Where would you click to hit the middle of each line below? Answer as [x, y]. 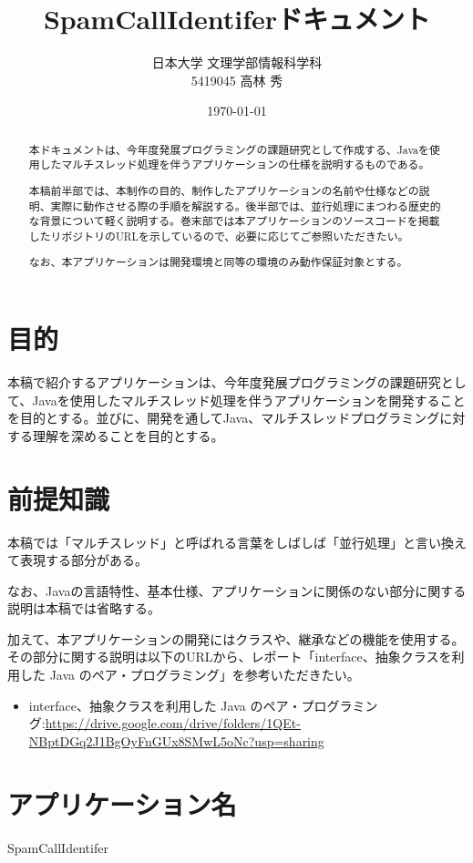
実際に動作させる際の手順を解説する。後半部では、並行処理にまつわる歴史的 [246, 205]
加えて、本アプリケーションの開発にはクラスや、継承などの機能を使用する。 [236, 638]
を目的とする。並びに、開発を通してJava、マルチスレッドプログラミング [224, 418]
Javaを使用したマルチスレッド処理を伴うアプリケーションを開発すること [249, 400]
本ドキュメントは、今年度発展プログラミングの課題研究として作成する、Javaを [229, 149]
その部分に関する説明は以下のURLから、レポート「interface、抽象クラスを [230, 657]
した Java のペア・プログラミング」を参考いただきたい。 [190, 675]
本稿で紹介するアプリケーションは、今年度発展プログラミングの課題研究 [224, 382]
